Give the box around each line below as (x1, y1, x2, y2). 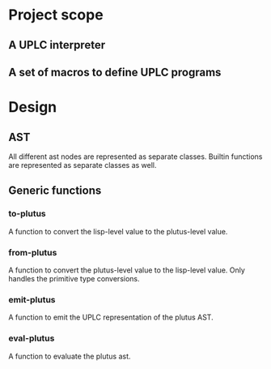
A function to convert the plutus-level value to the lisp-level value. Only (8, 265, 245, 275)
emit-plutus (8, 294, 56, 305)
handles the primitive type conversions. (8, 273, 140, 283)
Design (8, 98, 57, 117)
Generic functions (8, 184, 102, 198)
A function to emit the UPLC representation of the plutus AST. (8, 312, 214, 322)
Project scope (8, 6, 104, 24)
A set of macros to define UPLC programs (8, 65, 222, 79)
